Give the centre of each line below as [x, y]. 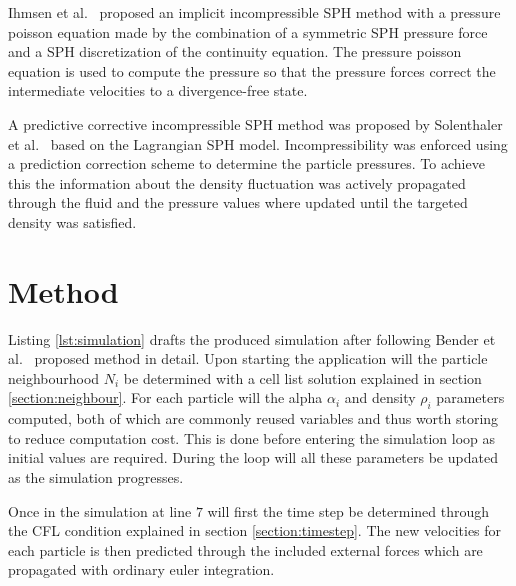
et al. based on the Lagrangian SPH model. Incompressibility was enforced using [258, 143]
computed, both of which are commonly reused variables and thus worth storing [253, 418]
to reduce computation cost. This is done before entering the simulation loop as [251, 437]
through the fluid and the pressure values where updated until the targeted [238, 202]
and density [380, 397]
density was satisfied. [72, 221]
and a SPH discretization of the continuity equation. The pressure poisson [235, 51]
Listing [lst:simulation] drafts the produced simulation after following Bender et [252, 338]
